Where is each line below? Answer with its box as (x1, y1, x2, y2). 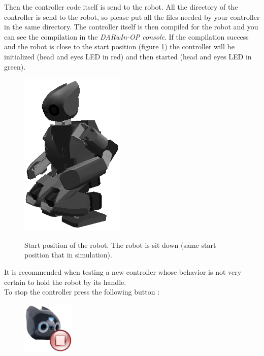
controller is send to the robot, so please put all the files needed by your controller (4, 11, 260, 22)
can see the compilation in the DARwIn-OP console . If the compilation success (4, 31, 249, 42)
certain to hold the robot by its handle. (4, 276, 126, 287)
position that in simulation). (24, 249, 112, 260)
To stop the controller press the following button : (4, 286, 160, 297)
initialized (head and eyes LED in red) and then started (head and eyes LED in (4, 51, 252, 61)
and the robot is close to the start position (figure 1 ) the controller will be (4, 41, 235, 52)
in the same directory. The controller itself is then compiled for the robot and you (4, 21, 258, 32)
